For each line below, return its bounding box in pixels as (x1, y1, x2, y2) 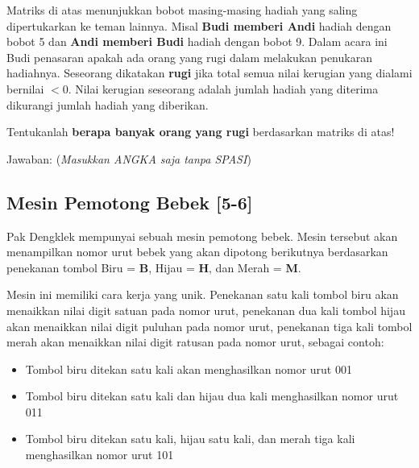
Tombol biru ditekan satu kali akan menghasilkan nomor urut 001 (25, 360, 352, 377)
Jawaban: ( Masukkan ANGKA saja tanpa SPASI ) (6, 150, 251, 167)
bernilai (6, 80, 44, 97)
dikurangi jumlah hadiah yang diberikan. (6, 96, 209, 113)
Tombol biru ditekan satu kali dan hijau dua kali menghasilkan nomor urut (25, 387, 399, 404)
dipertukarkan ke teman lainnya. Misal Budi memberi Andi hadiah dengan (6, 17, 392, 34)
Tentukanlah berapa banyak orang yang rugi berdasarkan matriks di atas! (6, 123, 395, 140)
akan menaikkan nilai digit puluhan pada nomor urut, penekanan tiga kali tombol (6, 317, 413, 334)
